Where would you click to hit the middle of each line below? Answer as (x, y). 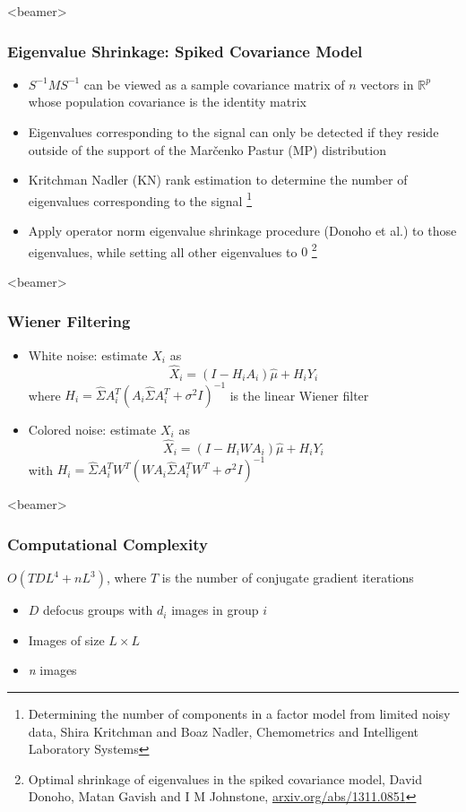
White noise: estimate (88, 354)
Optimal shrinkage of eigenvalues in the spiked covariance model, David (225, 778)
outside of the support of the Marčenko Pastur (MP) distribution (207, 149)
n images (52, 670)
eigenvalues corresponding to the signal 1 (140, 199)
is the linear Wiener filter (299, 394)
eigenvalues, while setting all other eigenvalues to (163, 251)
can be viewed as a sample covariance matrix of (214, 84)
